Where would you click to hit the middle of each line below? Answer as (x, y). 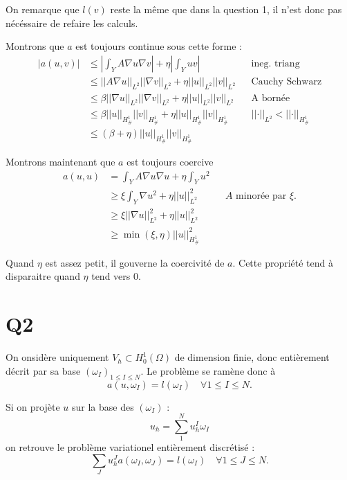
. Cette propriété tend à (283, 262)
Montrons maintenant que (60, 161)
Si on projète (33, 406)
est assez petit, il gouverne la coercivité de (135, 262)
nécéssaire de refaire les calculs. (72, 23)
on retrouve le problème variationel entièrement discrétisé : (130, 447)
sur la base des (103, 406)
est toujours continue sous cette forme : (159, 46)
